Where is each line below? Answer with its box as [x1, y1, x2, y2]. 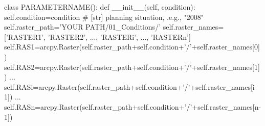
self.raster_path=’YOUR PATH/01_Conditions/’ [4, 21, 161, 32]
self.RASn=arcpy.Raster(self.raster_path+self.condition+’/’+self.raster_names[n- [4, 101, 261, 112]
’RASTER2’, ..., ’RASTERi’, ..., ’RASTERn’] [48, 31, 191, 42]
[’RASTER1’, [4, 31, 46, 42]
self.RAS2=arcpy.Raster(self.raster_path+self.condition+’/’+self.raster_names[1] [4, 61, 260, 72]
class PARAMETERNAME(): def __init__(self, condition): [4, 2, 195, 12]
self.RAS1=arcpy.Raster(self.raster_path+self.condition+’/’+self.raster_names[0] [4, 41, 260, 52]
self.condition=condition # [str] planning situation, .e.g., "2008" [4, 11, 204, 22]
